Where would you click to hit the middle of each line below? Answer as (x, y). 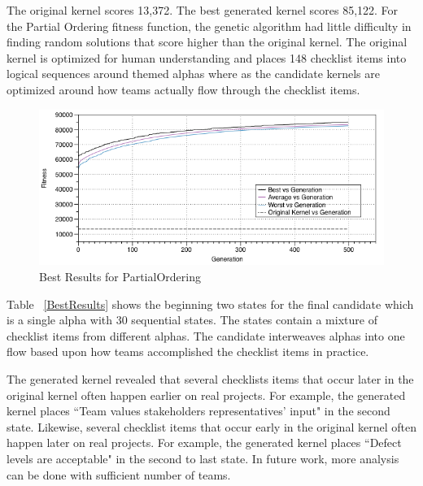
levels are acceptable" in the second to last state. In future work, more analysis (203, 458)
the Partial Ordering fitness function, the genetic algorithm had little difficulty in (209, 26)
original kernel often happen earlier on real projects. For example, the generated (206, 395)
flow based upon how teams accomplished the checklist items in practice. (188, 351)
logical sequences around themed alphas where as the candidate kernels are (194, 74)
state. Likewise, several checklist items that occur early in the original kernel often (211, 426)
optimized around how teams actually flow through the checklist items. (183, 89)
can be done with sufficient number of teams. (119, 474)
